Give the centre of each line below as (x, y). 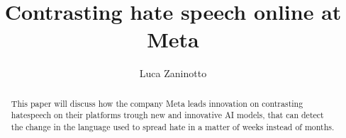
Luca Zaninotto (173, 73)
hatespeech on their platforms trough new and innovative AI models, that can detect (167, 115)
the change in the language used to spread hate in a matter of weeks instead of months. (173, 127)
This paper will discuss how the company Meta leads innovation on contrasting (157, 103)
